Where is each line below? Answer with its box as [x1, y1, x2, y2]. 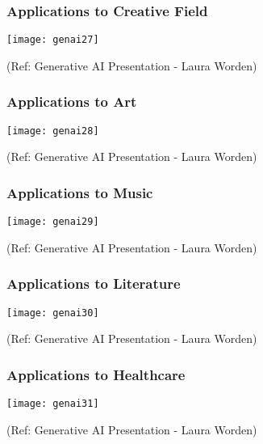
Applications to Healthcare [6, 364, 186, 384]
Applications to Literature [6, 273, 181, 294]
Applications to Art [6, 91, 137, 112]
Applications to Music [6, 182, 153, 202]
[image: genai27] [6, 34, 99, 46]
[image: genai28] [6, 125, 99, 137]
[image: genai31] [6, 398, 99, 410]
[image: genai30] [6, 307, 99, 319]
